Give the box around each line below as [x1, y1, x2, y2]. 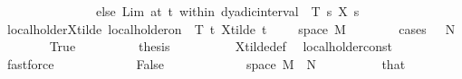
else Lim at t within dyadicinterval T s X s [95, 2, 360, 20]
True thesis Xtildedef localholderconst [49, 37, 392, 56]
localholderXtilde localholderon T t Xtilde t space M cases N [6, 19, 456, 38]
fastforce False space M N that [6, 54, 406, 73]
